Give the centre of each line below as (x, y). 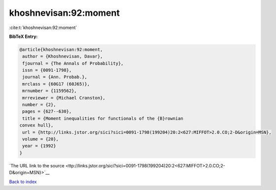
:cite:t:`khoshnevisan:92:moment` (43, 28)
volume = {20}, (41, 139)
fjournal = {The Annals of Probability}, (73, 63)
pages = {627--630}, (47, 111)
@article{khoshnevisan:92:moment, (61, 49)
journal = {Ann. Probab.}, (55, 77)
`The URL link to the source (37, 165)
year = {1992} (39, 146)
